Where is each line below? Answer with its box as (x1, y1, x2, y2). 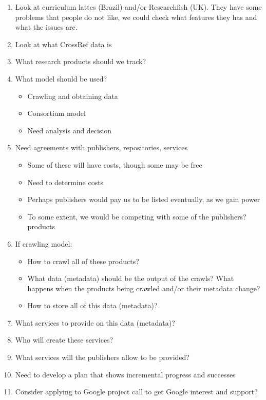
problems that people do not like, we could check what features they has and (15, 11, 257, 22)
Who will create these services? (15, 334, 113, 345)
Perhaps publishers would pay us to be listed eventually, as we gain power (27, 194, 260, 205)
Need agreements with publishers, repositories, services (15, 142, 187, 153)
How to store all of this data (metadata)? (27, 300, 158, 311)
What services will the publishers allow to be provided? (15, 352, 189, 363)
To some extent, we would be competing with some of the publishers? (27, 211, 246, 222)
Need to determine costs (27, 176, 104, 187)
